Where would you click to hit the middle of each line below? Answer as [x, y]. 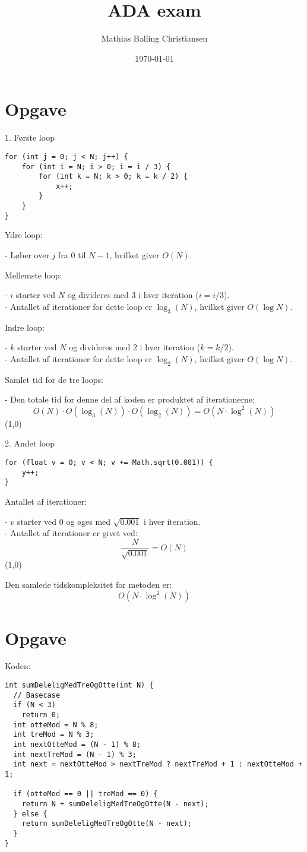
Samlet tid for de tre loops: [54, 379]
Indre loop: [25, 327]
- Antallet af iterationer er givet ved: [71, 533]
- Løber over [27, 255]
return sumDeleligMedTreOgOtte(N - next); [107, 824]
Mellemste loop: [34, 275]
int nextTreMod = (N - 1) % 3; [75, 754]
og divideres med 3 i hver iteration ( [133, 295]
